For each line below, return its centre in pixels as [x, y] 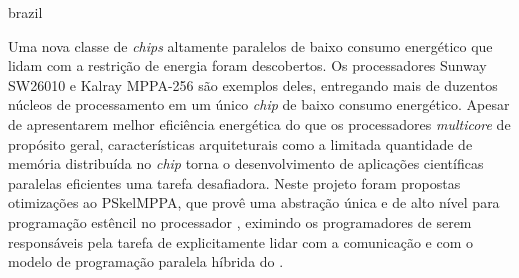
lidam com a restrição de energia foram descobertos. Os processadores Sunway [247, 65]
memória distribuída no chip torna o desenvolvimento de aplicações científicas [246, 163]
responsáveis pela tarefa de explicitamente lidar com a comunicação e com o [240, 241]
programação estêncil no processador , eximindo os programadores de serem [240, 221]
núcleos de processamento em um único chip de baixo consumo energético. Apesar [259, 104]
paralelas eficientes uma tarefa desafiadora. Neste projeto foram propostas [234, 182]
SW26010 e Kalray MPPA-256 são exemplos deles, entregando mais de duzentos [253, 84]
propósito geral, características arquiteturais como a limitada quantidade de [240, 143]
